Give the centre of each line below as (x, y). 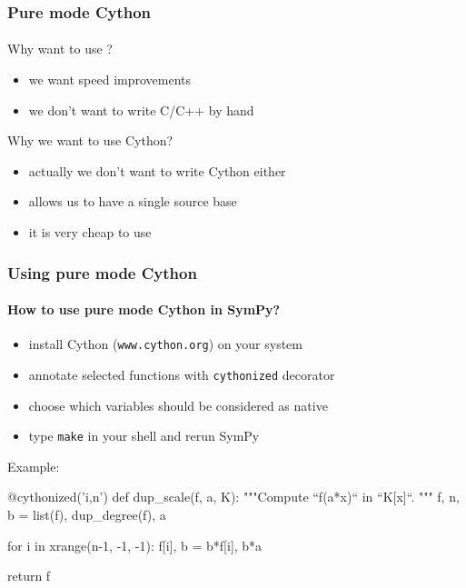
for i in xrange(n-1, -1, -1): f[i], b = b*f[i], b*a (135, 545)
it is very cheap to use (90, 232)
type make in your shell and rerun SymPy (144, 436)
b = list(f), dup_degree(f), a (87, 514)
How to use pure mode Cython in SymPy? (144, 309)
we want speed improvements (110, 80)
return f (29, 576)
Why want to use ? (60, 49)
